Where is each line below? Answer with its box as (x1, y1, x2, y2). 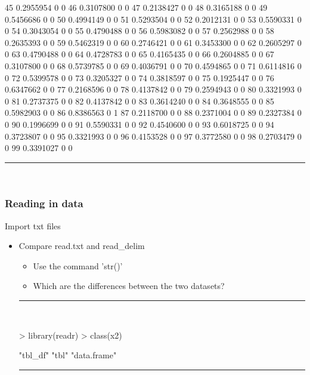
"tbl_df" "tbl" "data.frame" (18, 349, 117, 361)
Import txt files (5, 219, 61, 232)
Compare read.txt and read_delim (18, 239, 145, 252)
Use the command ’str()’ (33, 259, 123, 272)
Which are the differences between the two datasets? (33, 279, 225, 292)
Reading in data (5, 196, 83, 211)
